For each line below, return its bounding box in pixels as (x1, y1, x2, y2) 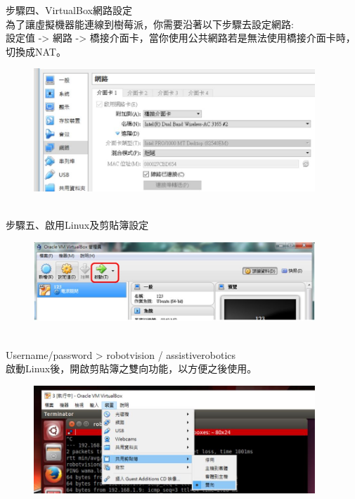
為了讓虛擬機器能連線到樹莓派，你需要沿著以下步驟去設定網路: (6, 16, 294, 31)
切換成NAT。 (6, 44, 66, 58)
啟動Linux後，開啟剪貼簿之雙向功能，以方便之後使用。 (6, 361, 257, 376)
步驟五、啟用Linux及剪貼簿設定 (6, 217, 149, 232)
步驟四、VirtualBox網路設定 (6, 3, 132, 17)
